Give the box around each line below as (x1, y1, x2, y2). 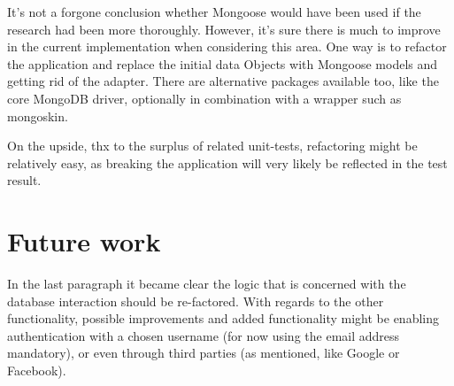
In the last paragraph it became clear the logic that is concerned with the (7, 274, 406, 293)
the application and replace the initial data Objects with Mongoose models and (7, 54, 438, 73)
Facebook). (7, 361, 66, 380)
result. (7, 171, 42, 189)
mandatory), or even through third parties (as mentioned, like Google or (7, 344, 400, 362)
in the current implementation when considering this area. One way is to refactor (7, 37, 447, 56)
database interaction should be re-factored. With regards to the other (7, 291, 384, 310)
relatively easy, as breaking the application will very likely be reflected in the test (7, 153, 448, 172)
